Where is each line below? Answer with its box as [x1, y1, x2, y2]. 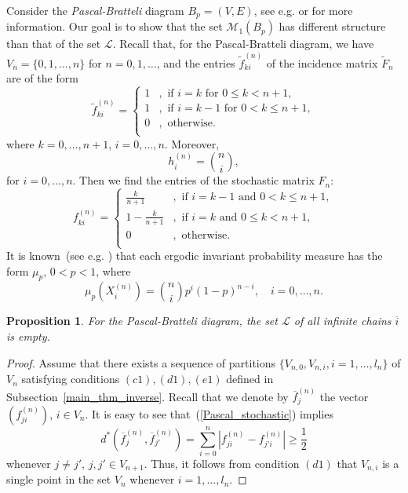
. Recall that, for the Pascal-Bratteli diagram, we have [112, 35, 374, 52]
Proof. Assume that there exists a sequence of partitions [6, 354, 276, 371]
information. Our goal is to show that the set [6, 18, 223, 35]
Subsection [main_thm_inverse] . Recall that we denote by [6, 388, 289, 404]
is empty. [6, 328, 50, 344]
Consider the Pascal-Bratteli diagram [6, 2, 184, 18]
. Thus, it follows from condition [144, 455, 300, 471]
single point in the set [6, 471, 111, 488]
